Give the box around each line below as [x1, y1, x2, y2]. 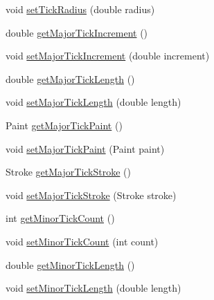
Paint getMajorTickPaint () [6, 118, 123, 132]
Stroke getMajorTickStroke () [6, 165, 131, 179]
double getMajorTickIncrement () [6, 25, 148, 39]
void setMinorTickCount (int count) [6, 234, 159, 248]
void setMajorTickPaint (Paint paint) [6, 141, 165, 156]
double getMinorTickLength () [6, 257, 135, 272]
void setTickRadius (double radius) [6, 2, 155, 16]
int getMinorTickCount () [6, 211, 115, 225]
